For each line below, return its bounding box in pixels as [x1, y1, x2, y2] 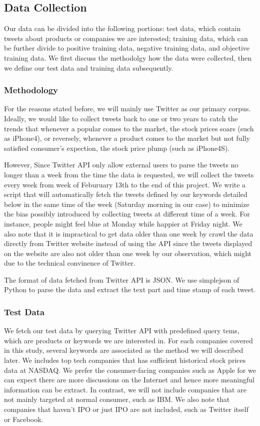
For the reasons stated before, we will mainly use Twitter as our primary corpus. [4, 103, 251, 114]
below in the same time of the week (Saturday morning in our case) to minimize [4, 198, 249, 209]
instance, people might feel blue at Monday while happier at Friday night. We [4, 218, 242, 229]
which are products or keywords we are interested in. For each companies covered [4, 335, 253, 345]
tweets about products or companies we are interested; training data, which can [4, 33, 248, 43]
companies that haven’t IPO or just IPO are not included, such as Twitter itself [4, 404, 248, 414]
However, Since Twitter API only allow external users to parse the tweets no [4, 159, 238, 170]
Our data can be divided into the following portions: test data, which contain [4, 23, 241, 34]
